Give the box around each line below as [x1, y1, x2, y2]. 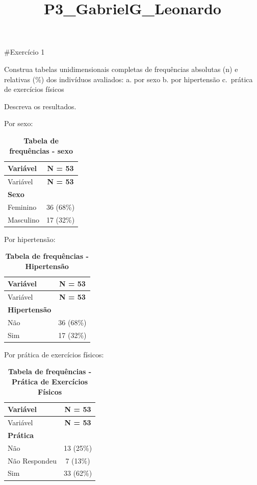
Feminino [8, 201, 37, 212]
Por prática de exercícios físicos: [4, 349, 104, 359]
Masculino [8, 214, 39, 225]
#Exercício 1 [4, 46, 45, 57]
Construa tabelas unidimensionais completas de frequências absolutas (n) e [4, 63, 238, 74]
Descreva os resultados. [4, 101, 76, 111]
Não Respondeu [8, 455, 57, 466]
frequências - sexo [9, 145, 73, 156]
